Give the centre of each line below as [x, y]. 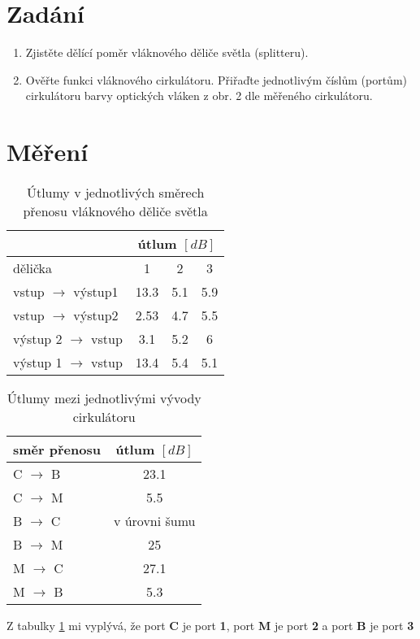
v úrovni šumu [154, 521]
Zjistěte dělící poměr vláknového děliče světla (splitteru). [167, 52]
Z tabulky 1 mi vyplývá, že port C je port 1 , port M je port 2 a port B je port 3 [210, 626]
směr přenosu [57, 450]
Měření [48, 152]
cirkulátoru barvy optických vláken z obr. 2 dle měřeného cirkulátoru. [199, 96]
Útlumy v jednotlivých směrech [115, 193]
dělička [33, 268]
